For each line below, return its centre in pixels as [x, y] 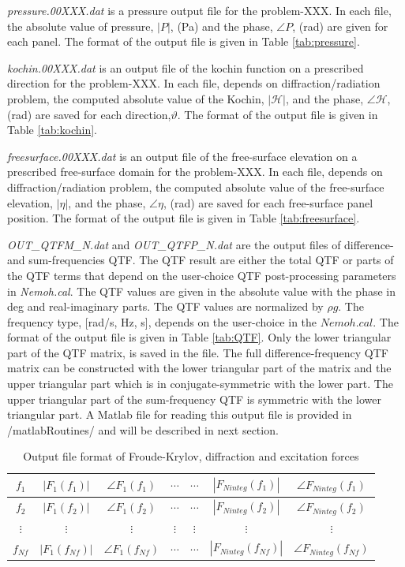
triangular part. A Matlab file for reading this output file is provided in [180, 414]
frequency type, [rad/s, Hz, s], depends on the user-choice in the [162, 321]
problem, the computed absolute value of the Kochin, [136, 98]
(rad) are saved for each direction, [89, 114]
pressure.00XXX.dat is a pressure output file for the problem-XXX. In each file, [199, 10]
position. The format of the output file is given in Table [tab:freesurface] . [184, 218]
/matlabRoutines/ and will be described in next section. [143, 429]
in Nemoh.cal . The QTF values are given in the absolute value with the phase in [201, 291]
